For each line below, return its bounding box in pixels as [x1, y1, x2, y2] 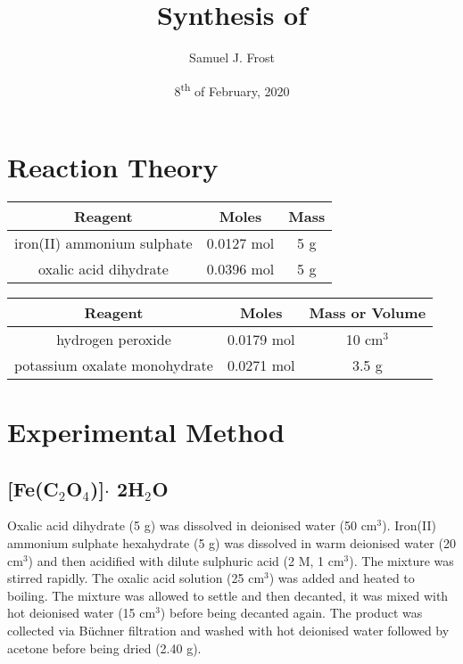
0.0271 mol [227, 354, 295, 375]
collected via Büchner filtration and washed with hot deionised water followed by [7, 621, 450, 640]
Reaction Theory [7, 148, 219, 184]
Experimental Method [7, 414, 285, 450]
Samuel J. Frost [189, 48, 275, 67]
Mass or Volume [309, 301, 426, 323]
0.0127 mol [206, 232, 275, 253]
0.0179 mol [227, 328, 295, 349]
